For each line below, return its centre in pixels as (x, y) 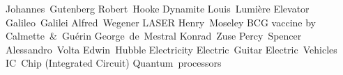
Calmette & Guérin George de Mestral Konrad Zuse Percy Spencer (154, 36)
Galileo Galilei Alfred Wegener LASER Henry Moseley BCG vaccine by (161, 22)
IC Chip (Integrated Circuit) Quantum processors (114, 63)
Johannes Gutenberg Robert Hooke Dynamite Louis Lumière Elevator (158, 8)
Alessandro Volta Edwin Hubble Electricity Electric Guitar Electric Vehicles (171, 49)
